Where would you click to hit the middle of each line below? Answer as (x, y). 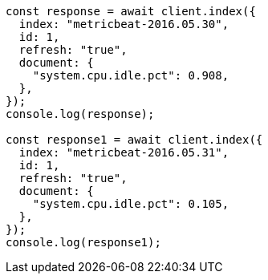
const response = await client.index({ (131, 11)
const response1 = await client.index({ (134, 140)
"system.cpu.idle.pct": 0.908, (131, 75)
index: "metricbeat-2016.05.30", (124, 24)
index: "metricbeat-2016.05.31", (124, 152)
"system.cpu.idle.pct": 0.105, (131, 204)
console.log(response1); (83, 242)
